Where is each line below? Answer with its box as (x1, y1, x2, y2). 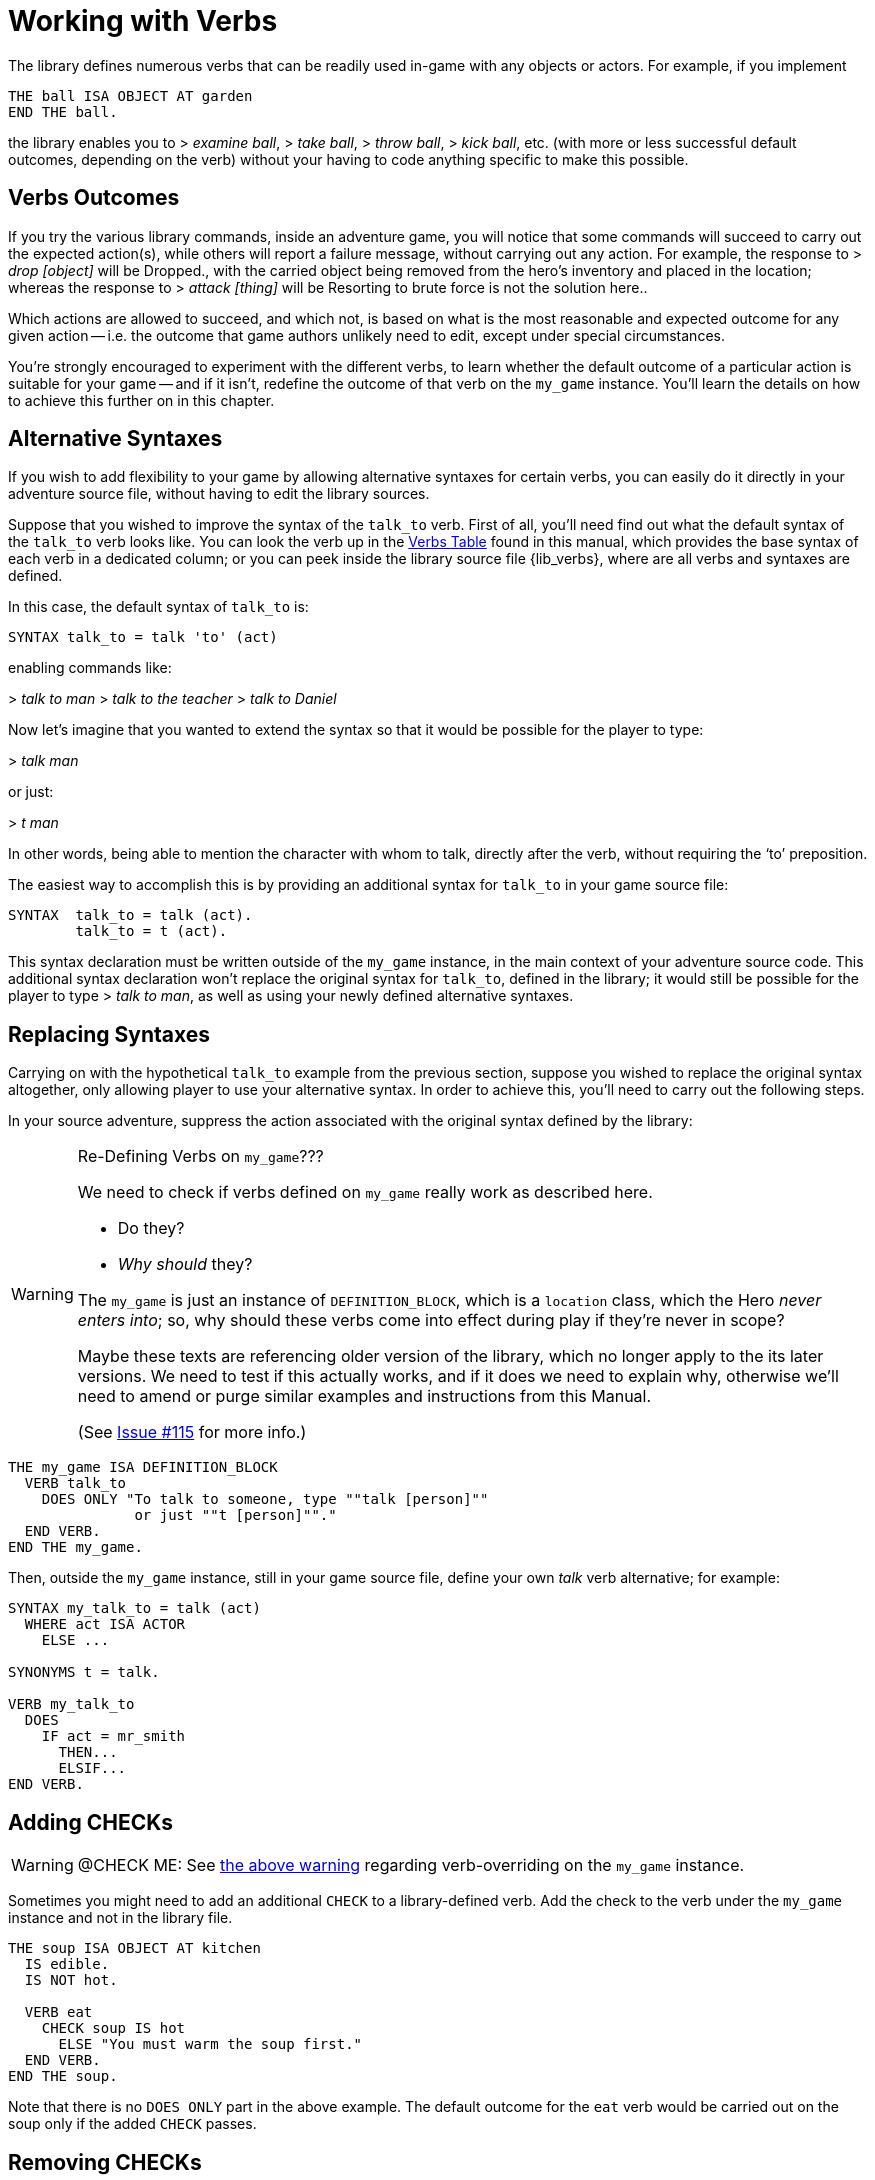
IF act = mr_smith (41, 1728, 186, 1745)
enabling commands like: (8, 659, 172, 677)
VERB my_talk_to (8, 1696, 135, 1713)
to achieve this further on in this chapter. (8, 391, 275, 409)
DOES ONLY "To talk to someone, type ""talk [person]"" (41, 1491, 489, 1508)
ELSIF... (58, 1760, 127, 1777)
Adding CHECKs (8, 1809, 174, 1835)
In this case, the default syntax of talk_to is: (8, 598, 309, 616)
